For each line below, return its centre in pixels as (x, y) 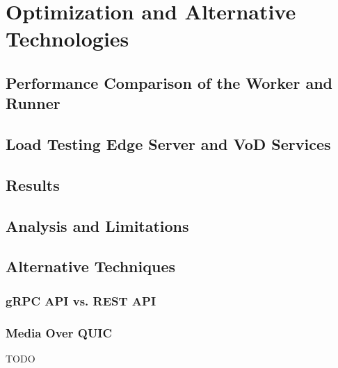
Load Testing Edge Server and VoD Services (168, 144)
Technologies (67, 39)
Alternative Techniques (90, 266)
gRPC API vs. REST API (81, 300)
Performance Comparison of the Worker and (169, 82)
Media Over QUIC (59, 332)
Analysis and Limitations (97, 225)
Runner (33, 103)
